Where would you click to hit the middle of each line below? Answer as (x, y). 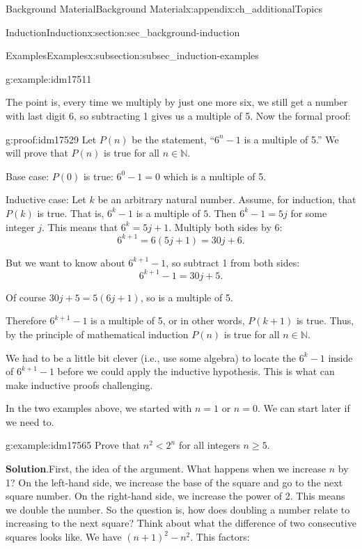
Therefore (26, 320)
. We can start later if (304, 408)
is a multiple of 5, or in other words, (168, 320)
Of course (26, 297)
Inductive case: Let (46, 199)
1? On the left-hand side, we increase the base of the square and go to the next (174, 482)
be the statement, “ (173, 139)
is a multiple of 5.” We (291, 139)
